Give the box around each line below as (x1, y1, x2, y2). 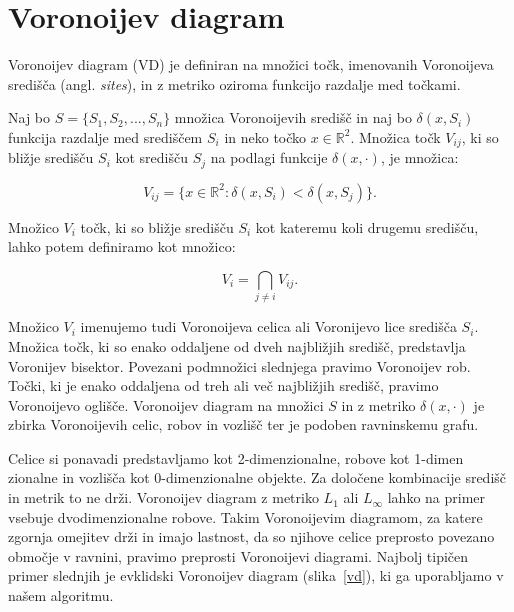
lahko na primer (387, 487, 486, 508)
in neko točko (224, 126, 307, 147)
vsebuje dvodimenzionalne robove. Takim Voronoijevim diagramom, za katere (8, 506, 483, 527)
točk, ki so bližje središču (80, 216, 234, 237)
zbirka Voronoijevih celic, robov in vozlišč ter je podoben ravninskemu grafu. (8, 414, 479, 435)
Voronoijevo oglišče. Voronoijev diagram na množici (8, 394, 324, 415)
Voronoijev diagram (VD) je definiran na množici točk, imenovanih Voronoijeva (8, 54, 494, 75)
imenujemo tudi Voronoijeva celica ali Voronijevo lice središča (80, 316, 457, 337)
